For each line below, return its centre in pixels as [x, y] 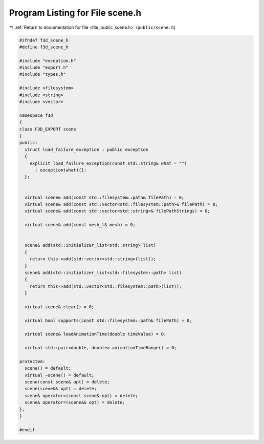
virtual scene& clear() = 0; [60, 307]
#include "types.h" [43, 74]
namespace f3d [36, 115]
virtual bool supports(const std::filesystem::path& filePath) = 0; [109, 320]
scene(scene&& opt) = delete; [61, 389]
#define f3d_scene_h [44, 47]
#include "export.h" [44, 68]
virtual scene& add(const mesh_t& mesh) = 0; [80, 225]
